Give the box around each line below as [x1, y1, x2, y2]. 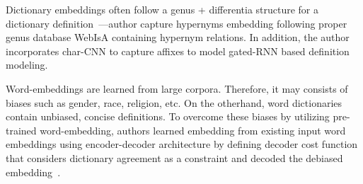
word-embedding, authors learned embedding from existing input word [40, 122, 346, 137]
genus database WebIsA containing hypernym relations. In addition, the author [6, 30, 350, 45]
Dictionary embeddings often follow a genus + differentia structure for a [6, 2, 319, 16]
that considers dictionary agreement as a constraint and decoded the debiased [6, 150, 343, 165]
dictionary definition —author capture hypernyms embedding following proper [6, 16, 347, 30]
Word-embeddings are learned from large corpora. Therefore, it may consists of [6, 81, 348, 96]
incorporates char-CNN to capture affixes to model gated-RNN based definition [6, 43, 350, 58]
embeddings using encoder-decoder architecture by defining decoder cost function [6, 137, 358, 151]
